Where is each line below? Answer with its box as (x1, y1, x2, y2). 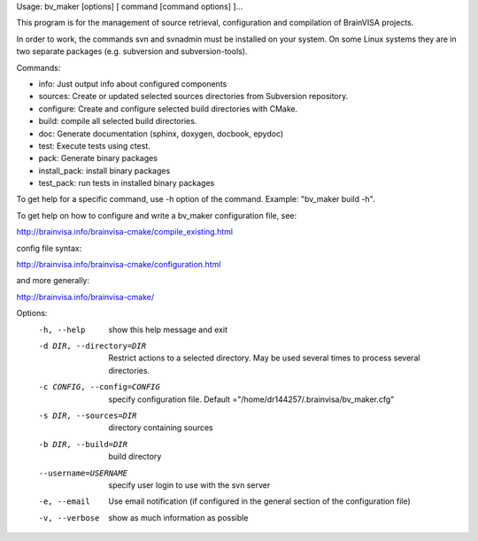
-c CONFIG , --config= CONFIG (38, 382, 161, 392)
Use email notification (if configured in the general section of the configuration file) (108, 496, 411, 506)
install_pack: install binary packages (38, 165, 171, 176)
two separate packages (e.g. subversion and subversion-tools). (16, 46, 248, 57)
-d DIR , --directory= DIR (38, 341, 146, 351)
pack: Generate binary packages (38, 153, 158, 164)
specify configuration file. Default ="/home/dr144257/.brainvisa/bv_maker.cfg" (108, 394, 395, 405)
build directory (108, 452, 162, 462)
